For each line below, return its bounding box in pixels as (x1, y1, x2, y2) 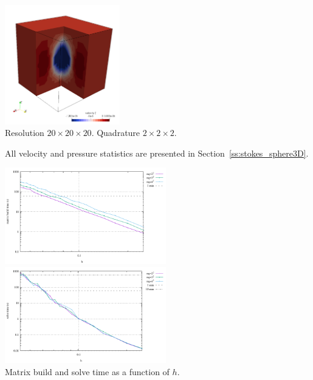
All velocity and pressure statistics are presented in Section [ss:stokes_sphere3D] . (5, 146, 309, 159)
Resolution (5, 126, 44, 139)
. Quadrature (91, 126, 140, 139)
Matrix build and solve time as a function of (5, 365, 170, 378)
